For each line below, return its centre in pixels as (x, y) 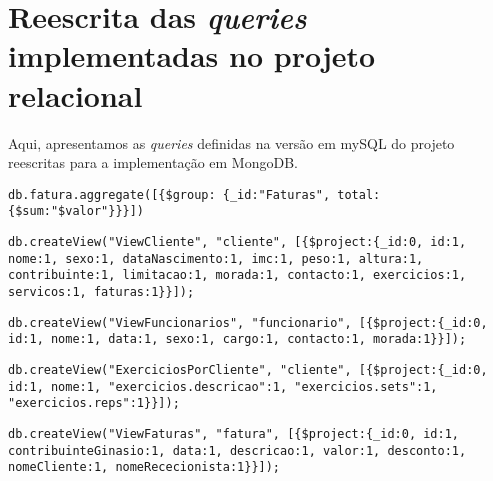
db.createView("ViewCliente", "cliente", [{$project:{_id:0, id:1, (237, 242)
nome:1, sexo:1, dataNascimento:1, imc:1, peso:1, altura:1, (216, 258)
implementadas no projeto (192, 55)
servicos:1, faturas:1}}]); (101, 291)
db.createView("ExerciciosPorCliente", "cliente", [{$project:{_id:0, (248, 369)
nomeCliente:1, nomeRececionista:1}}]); (144, 467)
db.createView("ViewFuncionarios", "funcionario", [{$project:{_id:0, (248, 322)
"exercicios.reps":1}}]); (94, 403)
